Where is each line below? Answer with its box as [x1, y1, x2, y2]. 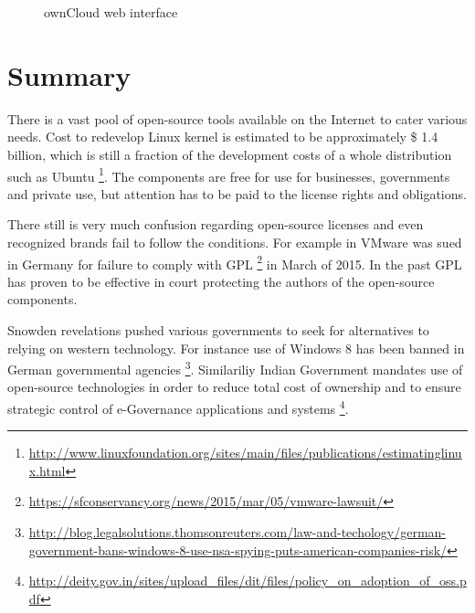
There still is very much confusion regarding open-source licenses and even [7, 215, 424, 234]
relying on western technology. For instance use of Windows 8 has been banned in [7, 338, 465, 357]
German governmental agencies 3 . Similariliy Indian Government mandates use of [7, 357, 463, 378]
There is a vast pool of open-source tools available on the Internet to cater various [7, 109, 468, 128]
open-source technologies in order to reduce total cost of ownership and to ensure [7, 377, 461, 396]
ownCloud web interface [44, 3, 178, 21]
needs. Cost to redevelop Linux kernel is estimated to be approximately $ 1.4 [7, 127, 438, 146]
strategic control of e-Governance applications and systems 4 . [7, 396, 349, 417]
